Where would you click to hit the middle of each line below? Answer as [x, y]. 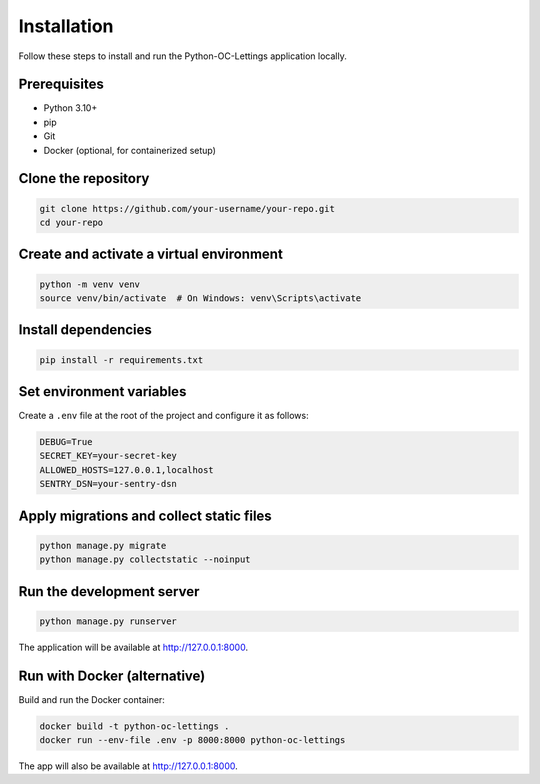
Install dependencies [85, 330]
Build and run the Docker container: [91, 699]
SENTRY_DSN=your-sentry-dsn [108, 484]
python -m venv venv [89, 284]
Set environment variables [102, 391]
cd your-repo [71, 223]
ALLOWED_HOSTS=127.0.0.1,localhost [126, 469]
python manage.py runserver [108, 621]
